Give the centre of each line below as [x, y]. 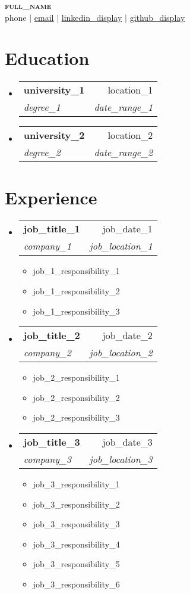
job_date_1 [127, 229]
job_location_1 [121, 246]
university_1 [54, 90]
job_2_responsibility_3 [76, 417]
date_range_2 [123, 153]
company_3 [47, 459]
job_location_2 [121, 353]
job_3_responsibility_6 [76, 584]
